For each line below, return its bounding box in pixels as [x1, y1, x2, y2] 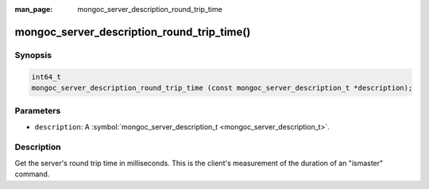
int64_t [31, 72, 61, 81]
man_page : [14, 5, 53, 13]
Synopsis [14, 49, 52, 60]
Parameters [14, 106, 61, 117]
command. [14, 169, 50, 179]
